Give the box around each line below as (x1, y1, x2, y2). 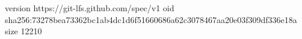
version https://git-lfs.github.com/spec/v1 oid (5, 2, 174, 14)
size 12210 (5, 25, 42, 37)
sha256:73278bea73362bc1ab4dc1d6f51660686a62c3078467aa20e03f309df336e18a (5, 13, 297, 25)
